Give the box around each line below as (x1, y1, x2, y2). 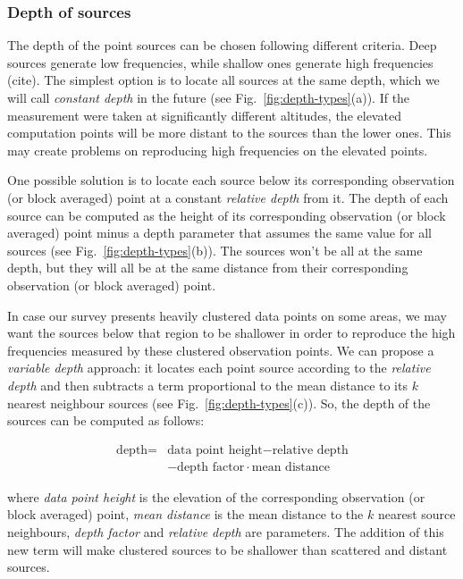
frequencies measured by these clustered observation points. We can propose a (7, 340, 434, 359)
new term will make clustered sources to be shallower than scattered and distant (7, 540, 448, 558)
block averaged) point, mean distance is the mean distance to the (7, 505, 364, 524)
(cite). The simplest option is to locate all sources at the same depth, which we (7, 71, 440, 89)
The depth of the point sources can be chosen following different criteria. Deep (7, 36, 437, 55)
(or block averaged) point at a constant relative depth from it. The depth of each (7, 188, 449, 206)
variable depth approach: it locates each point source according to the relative (7, 358, 431, 377)
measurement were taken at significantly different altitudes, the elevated (7, 105, 401, 124)
